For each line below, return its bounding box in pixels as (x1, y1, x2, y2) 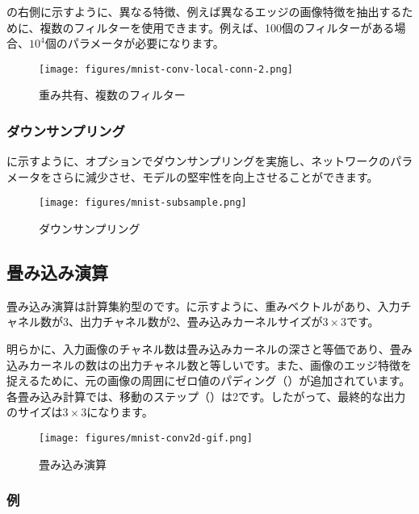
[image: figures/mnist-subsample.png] (39, 197, 247, 209)
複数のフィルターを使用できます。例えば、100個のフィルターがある (40, 19, 395, 36)
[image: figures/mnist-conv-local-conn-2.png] (39, 63, 293, 75)
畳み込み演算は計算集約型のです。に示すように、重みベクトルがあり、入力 (6, 297, 400, 314)
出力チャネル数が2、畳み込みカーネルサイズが (79, 313, 323, 330)
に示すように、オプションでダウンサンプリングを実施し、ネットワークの (6, 153, 391, 169)
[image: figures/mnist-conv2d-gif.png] (39, 433, 253, 445)
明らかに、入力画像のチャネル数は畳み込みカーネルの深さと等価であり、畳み (6, 341, 413, 357)
